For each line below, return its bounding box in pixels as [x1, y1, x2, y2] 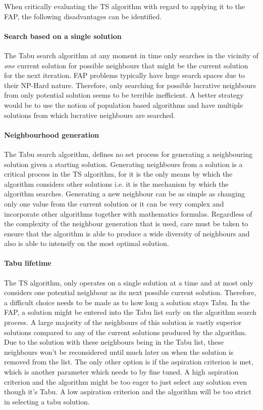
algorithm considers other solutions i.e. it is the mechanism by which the [4, 178, 229, 189]
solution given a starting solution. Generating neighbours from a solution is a [4, 158, 243, 169]
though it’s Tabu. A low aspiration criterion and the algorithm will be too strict [4, 386, 252, 397]
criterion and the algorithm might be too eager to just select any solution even [4, 376, 247, 387]
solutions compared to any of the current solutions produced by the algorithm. [4, 326, 247, 337]
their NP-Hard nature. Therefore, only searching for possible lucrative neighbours [4, 79, 256, 90]
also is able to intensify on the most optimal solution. [4, 238, 169, 249]
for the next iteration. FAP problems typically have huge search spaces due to [4, 70, 245, 80]
